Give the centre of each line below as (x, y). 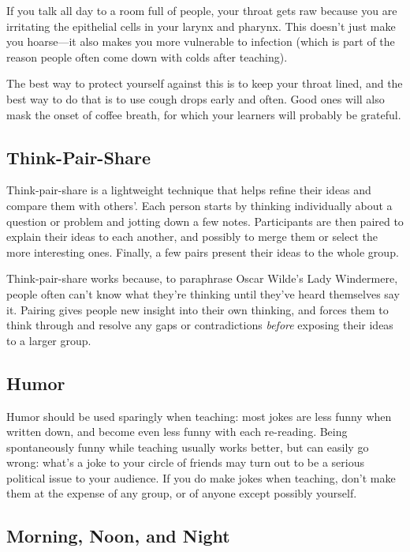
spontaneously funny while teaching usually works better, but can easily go (188, 447)
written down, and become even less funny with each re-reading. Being (177, 432)
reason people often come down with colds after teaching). (147, 56)
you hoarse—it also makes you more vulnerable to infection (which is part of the (201, 41)
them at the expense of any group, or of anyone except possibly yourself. (182, 493)
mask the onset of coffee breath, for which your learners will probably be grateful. (204, 114)
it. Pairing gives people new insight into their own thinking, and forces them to (198, 309)
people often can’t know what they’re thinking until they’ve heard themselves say (203, 293)
